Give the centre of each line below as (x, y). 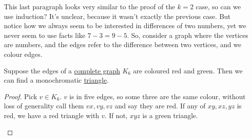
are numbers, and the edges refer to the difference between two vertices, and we (123, 44)
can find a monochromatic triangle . (56, 80)
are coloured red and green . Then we (188, 70)
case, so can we (218, 6)
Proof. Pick (21, 96)
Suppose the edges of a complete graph (62, 70)
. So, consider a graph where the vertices (188, 35)
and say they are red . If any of (160, 106)
